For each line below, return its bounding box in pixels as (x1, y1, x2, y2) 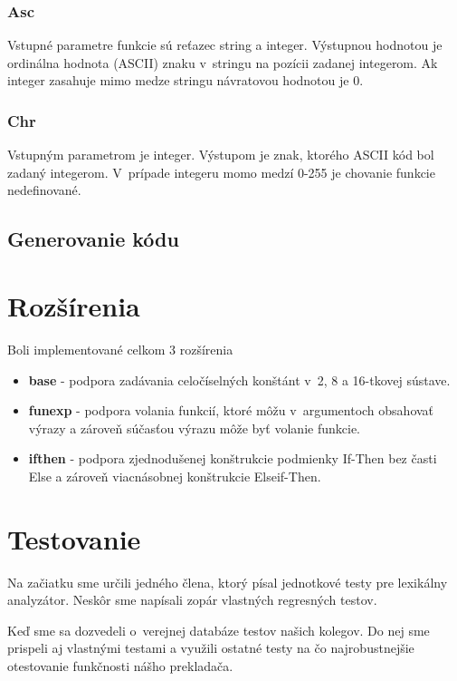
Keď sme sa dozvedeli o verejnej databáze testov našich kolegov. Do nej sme (7, 620, 430, 639)
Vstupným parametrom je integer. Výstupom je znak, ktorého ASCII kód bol (7, 145, 434, 164)
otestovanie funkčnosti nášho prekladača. (7, 656, 233, 675)
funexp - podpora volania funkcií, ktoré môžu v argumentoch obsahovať (28, 401, 434, 420)
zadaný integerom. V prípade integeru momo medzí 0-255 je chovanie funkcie (7, 162, 435, 181)
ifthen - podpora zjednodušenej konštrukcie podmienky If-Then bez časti (28, 449, 437, 468)
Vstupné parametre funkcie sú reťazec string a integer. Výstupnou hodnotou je (7, 35, 443, 54)
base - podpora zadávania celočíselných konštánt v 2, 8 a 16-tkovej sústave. (28, 370, 451, 389)
